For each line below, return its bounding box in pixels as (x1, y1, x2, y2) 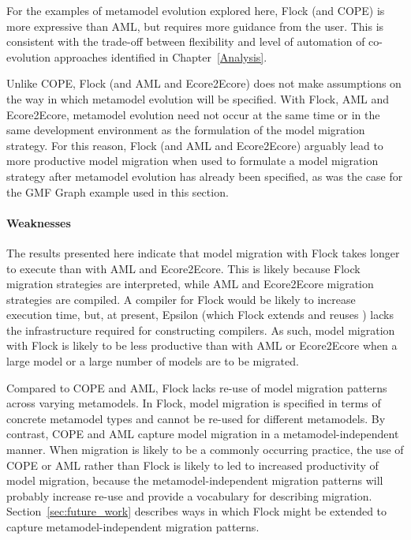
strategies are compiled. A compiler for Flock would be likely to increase (6, 291, 356, 307)
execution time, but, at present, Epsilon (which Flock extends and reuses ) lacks (6, 306, 394, 323)
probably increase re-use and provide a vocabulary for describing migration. (6, 487, 372, 504)
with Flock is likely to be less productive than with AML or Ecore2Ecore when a (6, 337, 398, 354)
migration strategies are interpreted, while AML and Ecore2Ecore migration (6, 276, 374, 292)
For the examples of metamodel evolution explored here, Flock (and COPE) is (6, 2, 385, 18)
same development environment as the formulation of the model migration (6, 122, 365, 138)
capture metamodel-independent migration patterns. (6, 519, 260, 535)
